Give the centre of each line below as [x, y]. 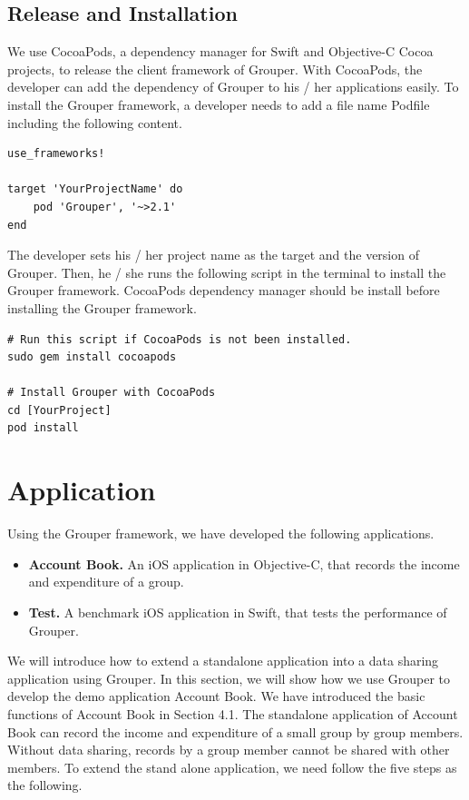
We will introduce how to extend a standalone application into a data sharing [223, 661]
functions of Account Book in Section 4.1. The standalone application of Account [233, 713]
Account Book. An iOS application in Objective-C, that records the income [244, 563]
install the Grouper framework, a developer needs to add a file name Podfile [219, 104]
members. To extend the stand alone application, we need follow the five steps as [232, 767]
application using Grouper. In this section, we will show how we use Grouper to [229, 678]
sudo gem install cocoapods [92, 357]
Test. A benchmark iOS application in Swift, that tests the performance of [238, 612]
